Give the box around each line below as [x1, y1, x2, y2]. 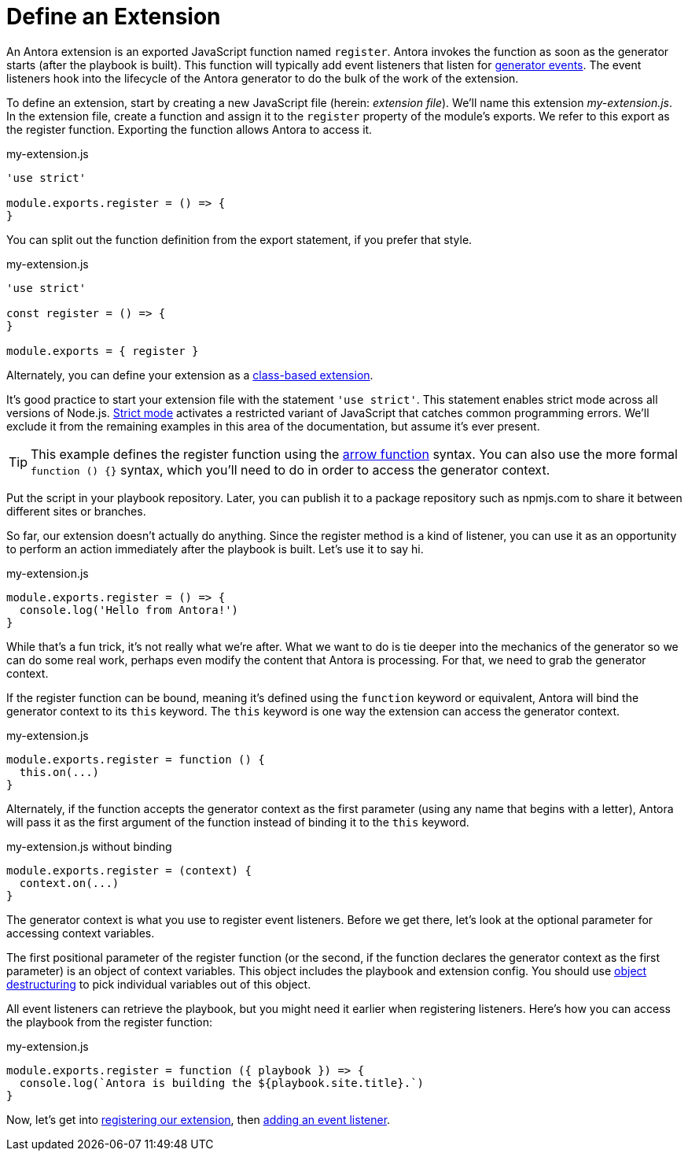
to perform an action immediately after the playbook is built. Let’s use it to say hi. [6, 542, 424, 556]
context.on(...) [19, 876, 120, 889]
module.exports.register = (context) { [6, 863, 252, 877]
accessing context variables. [6, 926, 155, 940]
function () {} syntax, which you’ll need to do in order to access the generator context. [31, 461, 550, 478]
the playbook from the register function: [6, 1015, 213, 1029]
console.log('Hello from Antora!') [19, 603, 239, 616]
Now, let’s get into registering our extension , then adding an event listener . [6, 1112, 391, 1126]
